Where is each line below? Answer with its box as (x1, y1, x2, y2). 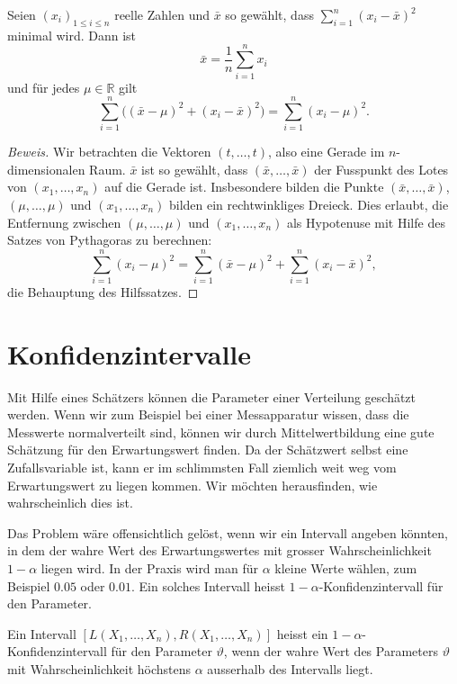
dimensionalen (7, 159, 85, 178)
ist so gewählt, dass (141, 159, 248, 178)
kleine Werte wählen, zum (274, 558, 417, 577)
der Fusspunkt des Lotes (314, 159, 449, 178)
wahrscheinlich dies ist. (7, 493, 133, 512)
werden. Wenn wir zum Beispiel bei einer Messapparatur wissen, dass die (7, 405, 409, 424)
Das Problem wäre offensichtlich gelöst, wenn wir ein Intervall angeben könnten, (7, 523, 448, 542)
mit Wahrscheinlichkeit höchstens (7, 659, 192, 678)
